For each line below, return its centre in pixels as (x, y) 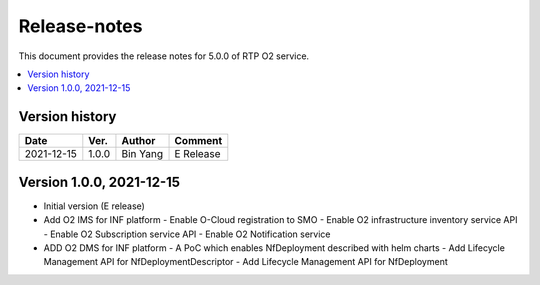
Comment (198, 141)
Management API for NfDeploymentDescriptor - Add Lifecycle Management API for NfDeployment (246, 262)
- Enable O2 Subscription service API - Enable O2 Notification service (187, 234)
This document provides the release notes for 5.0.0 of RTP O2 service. (164, 56)
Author (138, 141)
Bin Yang (142, 154)
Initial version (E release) (94, 206)
